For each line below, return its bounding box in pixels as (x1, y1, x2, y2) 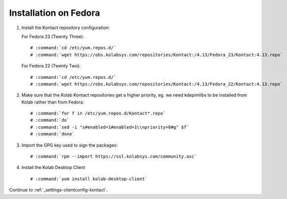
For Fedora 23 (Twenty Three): (21, 33, 84, 39)
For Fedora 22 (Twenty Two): (21, 63, 81, 69)
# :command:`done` (30, 131, 75, 137)
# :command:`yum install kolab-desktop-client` (30, 176, 148, 182)
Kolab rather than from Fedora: (21, 99, 84, 105)
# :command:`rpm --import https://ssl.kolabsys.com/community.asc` (30, 154, 197, 160)
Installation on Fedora (9, 7, 100, 18)
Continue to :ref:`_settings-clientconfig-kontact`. (9, 187, 108, 193)
